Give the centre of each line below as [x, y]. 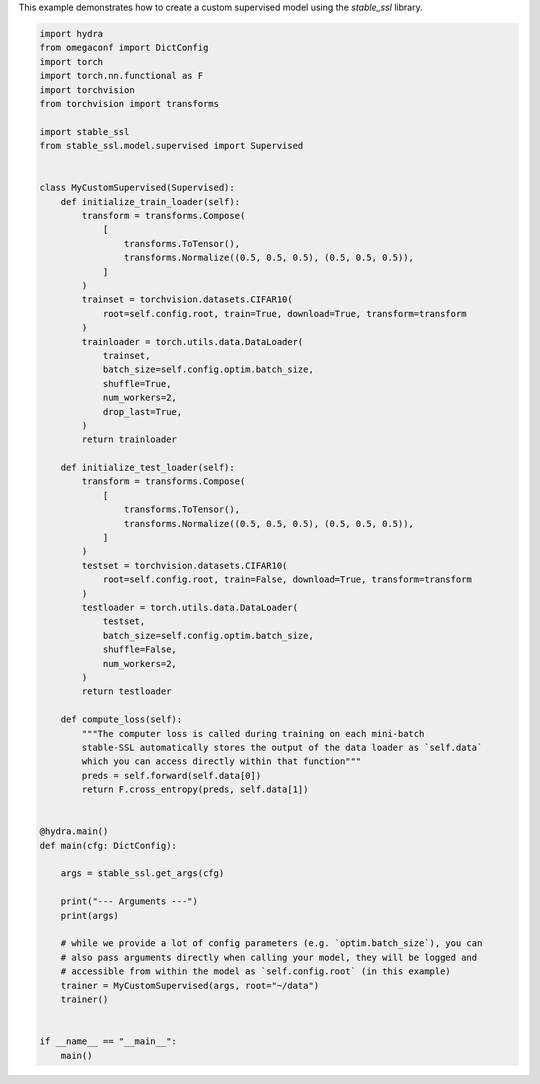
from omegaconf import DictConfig [124, 48]
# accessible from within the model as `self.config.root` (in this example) [256, 971]
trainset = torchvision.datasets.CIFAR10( [187, 299]
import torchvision [87, 89]
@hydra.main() [74, 831]
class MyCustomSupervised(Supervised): [137, 188]
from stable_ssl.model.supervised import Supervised [171, 146]
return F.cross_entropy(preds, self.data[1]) [195, 789]
